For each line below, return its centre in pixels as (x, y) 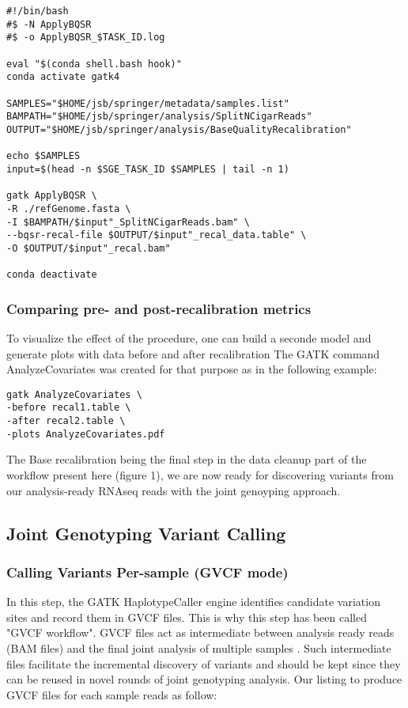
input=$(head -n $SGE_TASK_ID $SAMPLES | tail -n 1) (148, 169)
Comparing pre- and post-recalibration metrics (159, 308)
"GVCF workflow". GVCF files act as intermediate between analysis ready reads (200, 632)
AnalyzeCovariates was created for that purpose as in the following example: (192, 369)
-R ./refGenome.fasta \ (69, 208)
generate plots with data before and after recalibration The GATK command (193, 353)
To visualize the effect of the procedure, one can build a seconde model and (189, 338)
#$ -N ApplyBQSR (49, 24)
